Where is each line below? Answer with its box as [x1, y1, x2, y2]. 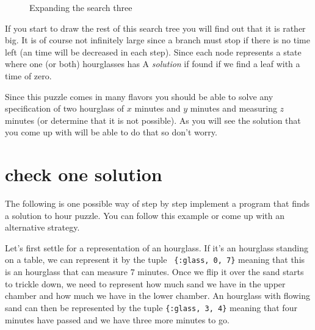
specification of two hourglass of [5, 102, 125, 115]
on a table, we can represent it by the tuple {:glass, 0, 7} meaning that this [5, 253, 305, 266]
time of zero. [5, 69, 52, 82]
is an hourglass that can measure [5, 265, 128, 278]
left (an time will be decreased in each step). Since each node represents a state [5, 45, 302, 58]
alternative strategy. [5, 221, 80, 234]
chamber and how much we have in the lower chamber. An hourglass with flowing [5, 289, 310, 302]
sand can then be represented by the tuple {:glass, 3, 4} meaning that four [5, 301, 297, 314]
